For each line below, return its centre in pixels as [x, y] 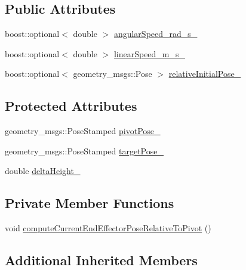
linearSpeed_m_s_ [150, 53]
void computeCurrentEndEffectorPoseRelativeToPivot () [108, 228]
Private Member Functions [90, 203]
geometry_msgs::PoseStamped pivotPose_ [83, 131]
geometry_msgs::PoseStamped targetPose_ [84, 150]
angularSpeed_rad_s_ [156, 34]
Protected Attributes [71, 106]
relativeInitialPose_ [205, 74]
